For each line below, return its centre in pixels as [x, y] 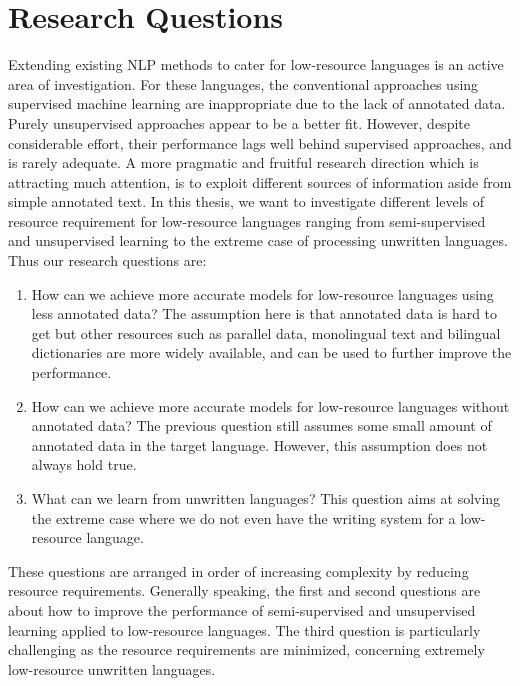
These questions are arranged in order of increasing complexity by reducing [238, 570]
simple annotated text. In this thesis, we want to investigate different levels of [246, 201]
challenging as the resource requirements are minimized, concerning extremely [246, 649]
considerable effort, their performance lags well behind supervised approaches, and [260, 142]
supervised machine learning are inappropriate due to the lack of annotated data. [257, 103]
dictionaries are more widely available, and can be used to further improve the [271, 352]
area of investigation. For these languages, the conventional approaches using [243, 83]
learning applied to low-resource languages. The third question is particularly [244, 629]
